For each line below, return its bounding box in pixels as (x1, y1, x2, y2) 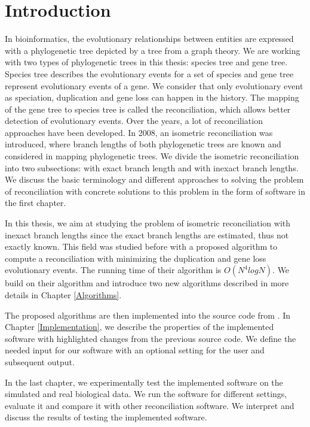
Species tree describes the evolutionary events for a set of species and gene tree (5, 67, 294, 80)
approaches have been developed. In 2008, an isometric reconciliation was (5, 126, 273, 138)
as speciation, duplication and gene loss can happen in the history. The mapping (5, 91, 299, 104)
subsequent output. (5, 355, 75, 368)
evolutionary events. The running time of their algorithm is (5, 264, 222, 276)
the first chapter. (5, 196, 66, 209)
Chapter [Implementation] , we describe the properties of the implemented (5, 320, 274, 333)
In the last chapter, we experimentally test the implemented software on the (5, 375, 283, 388)
